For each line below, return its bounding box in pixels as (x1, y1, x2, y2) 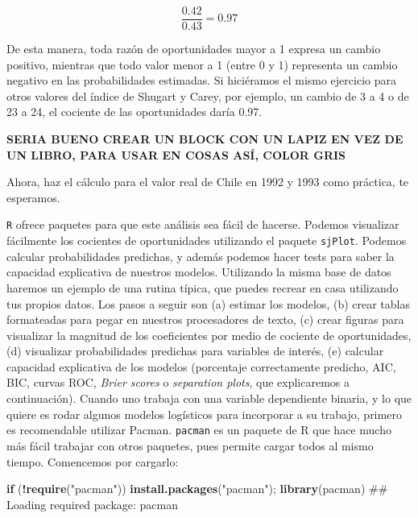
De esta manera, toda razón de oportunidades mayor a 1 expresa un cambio (6, 40, 381, 57)
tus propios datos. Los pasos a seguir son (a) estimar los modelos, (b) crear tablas (6, 295, 410, 312)
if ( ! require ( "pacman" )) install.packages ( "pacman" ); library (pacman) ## (6, 480, 388, 497)
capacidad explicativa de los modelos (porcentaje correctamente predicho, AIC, (6, 358, 396, 375)
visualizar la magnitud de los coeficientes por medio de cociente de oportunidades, (6, 326, 412, 343)
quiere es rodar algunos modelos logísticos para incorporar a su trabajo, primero (6, 405, 402, 422)
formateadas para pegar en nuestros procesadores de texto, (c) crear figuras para (6, 311, 404, 328)
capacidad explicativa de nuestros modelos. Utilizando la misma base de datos (6, 263, 391, 280)
